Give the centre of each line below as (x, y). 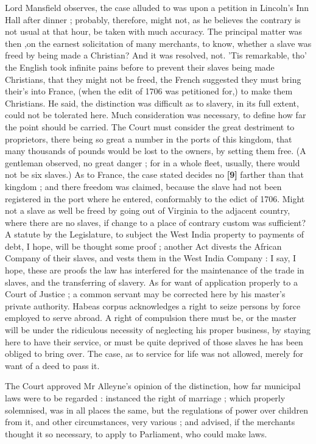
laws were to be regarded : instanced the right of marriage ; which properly (145, 398)
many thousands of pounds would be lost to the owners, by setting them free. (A (156, 151)
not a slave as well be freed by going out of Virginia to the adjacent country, (148, 210)
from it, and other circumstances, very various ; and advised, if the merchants (150, 422)
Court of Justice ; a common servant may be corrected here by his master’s (145, 294)
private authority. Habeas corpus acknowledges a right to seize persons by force (153, 305)
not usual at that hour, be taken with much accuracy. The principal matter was (153, 31)
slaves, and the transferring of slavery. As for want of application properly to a (151, 282)
